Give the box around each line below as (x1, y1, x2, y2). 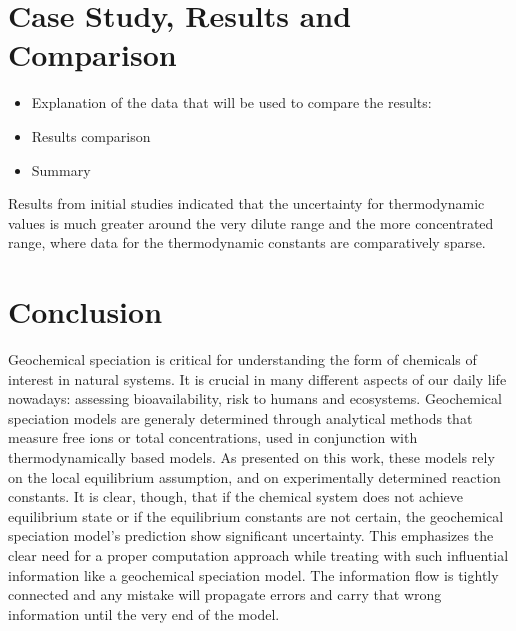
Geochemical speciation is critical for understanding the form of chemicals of (8, 349, 477, 369)
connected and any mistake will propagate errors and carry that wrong (8, 584, 442, 605)
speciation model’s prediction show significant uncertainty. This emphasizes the (8, 525, 494, 546)
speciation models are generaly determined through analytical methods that (8, 407, 473, 428)
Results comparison (31, 125, 151, 146)
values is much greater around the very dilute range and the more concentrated (8, 212, 494, 233)
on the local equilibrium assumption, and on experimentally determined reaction (8, 466, 501, 487)
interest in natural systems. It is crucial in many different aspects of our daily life (8, 368, 507, 389)
